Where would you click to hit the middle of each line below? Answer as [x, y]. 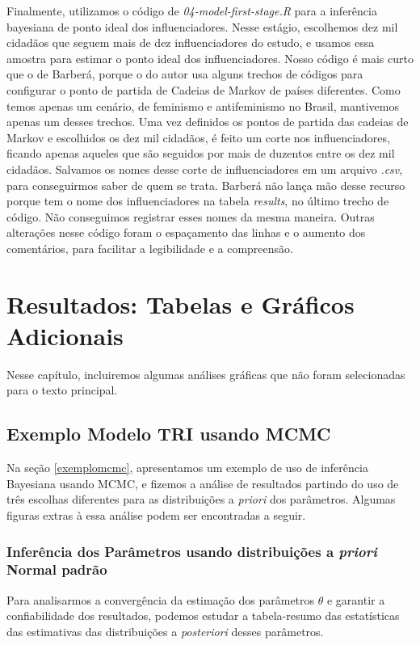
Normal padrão [57, 569]
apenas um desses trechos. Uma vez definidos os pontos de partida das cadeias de [208, 122]
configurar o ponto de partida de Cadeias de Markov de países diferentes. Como [204, 89]
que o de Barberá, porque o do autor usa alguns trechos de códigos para [185, 74]
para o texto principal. [62, 390]
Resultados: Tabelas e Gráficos [181, 304]
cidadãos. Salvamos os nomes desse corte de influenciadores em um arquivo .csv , [205, 169]
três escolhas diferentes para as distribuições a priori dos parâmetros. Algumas [201, 499]
